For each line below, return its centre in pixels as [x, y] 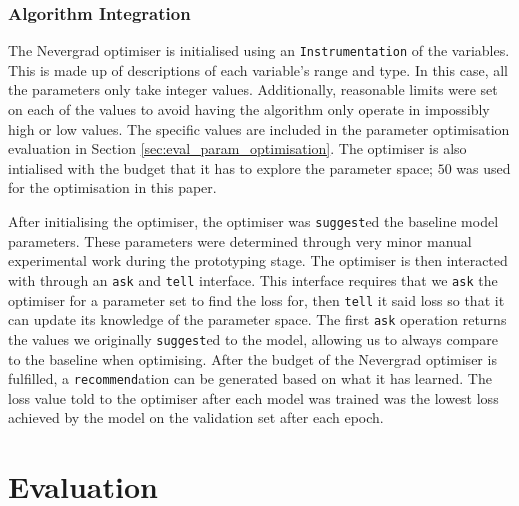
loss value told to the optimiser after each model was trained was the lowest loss [253, 397]
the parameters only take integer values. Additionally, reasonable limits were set [253, 89]
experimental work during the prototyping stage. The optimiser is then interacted [258, 260]
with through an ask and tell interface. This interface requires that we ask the [253, 279]
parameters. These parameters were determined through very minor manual [240, 240]
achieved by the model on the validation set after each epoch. [196, 417]
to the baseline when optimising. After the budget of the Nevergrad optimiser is [252, 358]
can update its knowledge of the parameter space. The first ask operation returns [257, 319]
